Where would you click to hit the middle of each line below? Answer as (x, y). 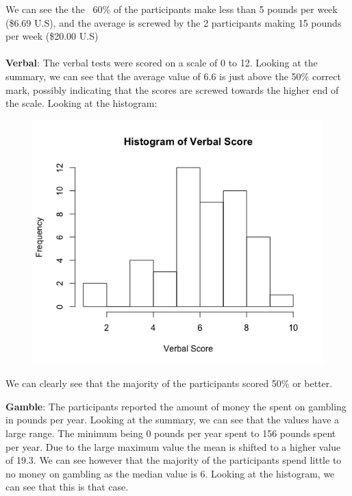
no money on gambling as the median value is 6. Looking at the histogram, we (170, 473)
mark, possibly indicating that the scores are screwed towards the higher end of (172, 89)
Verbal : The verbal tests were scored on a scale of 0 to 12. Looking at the (162, 63)
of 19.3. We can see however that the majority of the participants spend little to (174, 460)
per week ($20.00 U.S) (52, 36)
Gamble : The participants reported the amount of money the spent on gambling (176, 406)
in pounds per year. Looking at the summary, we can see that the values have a (173, 420)
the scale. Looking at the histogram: (81, 103)
